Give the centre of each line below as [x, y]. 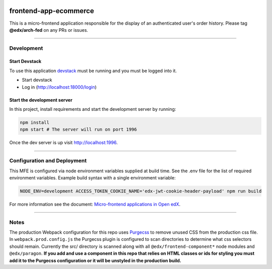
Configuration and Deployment [48, 161]
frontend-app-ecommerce [52, 11]
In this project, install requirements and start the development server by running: [93, 109]
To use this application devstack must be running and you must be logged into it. [93, 71]
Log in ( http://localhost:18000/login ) [59, 87]
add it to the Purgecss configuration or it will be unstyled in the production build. [95, 260]
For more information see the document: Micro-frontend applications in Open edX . [95, 204]
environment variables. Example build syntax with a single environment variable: [92, 178]
